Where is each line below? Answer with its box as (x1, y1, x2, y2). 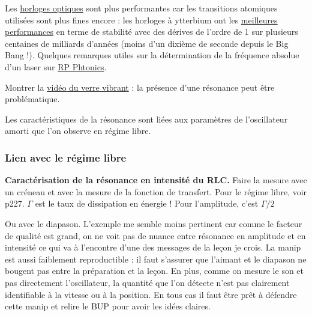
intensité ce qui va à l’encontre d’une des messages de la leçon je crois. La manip (5, 241, 301, 254)
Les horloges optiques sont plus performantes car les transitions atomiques (5, 2, 278, 14)
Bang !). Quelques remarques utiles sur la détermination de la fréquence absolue (5, 49, 299, 61)
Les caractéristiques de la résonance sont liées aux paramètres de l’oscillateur (5, 112, 288, 125)
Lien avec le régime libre (5, 150, 127, 165)
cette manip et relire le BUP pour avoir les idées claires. (5, 300, 211, 312)
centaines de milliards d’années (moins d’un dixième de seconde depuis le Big (5, 37, 289, 49)
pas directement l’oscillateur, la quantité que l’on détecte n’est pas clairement (5, 276, 290, 288)
